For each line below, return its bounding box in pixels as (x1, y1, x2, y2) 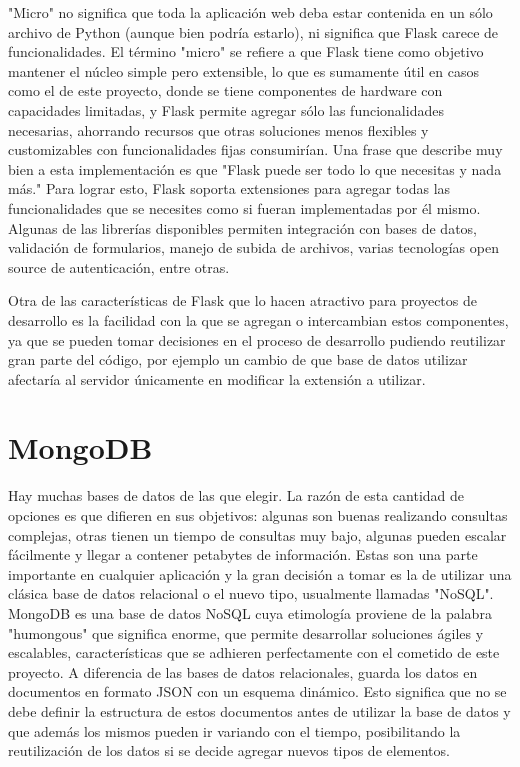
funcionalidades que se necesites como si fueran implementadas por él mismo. (8, 197, 481, 218)
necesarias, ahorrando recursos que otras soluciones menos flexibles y (8, 119, 429, 140)
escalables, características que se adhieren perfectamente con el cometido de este (8, 642, 500, 663)
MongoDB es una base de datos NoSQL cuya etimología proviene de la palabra (8, 602, 492, 623)
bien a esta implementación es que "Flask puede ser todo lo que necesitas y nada (8, 158, 502, 179)
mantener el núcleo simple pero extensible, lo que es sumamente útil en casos (8, 60, 480, 81)
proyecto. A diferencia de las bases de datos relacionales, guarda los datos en (8, 661, 478, 682)
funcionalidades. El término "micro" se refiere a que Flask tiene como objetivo (8, 41, 484, 62)
